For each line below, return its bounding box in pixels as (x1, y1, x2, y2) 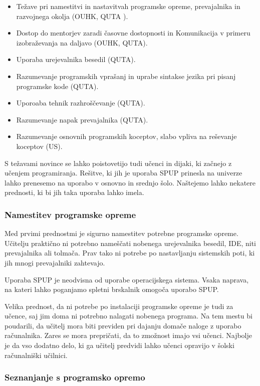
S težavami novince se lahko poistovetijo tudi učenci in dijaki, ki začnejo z (5, 157, 232, 168)
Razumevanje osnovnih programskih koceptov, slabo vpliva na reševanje (16, 131, 237, 141)
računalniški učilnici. (5, 349, 68, 360)
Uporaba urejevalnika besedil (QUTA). (16, 54, 136, 64)
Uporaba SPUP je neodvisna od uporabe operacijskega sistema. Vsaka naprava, (5, 274, 249, 284)
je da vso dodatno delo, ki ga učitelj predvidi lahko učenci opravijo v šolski (5, 340, 234, 350)
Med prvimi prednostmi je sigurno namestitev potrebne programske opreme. (5, 228, 238, 238)
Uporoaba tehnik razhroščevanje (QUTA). (16, 97, 145, 108)
